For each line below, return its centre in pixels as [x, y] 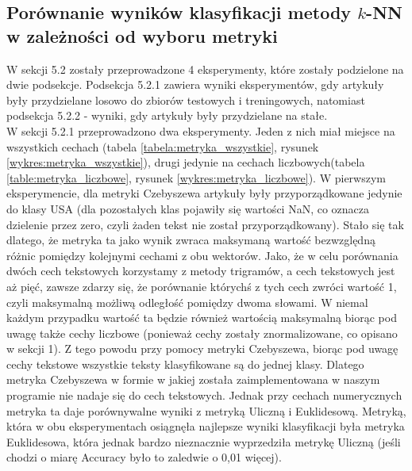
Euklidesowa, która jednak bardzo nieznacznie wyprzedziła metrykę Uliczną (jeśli [204, 441]
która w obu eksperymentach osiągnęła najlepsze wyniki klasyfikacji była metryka [206, 426]
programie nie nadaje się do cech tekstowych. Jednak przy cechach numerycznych [204, 395]
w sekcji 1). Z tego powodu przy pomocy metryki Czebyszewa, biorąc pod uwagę [202, 348]
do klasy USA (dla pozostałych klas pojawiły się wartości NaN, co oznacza [188, 208]
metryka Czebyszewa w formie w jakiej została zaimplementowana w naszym [193, 379]
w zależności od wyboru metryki [142, 35]
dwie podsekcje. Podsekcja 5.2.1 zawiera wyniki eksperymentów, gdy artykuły [195, 84]
